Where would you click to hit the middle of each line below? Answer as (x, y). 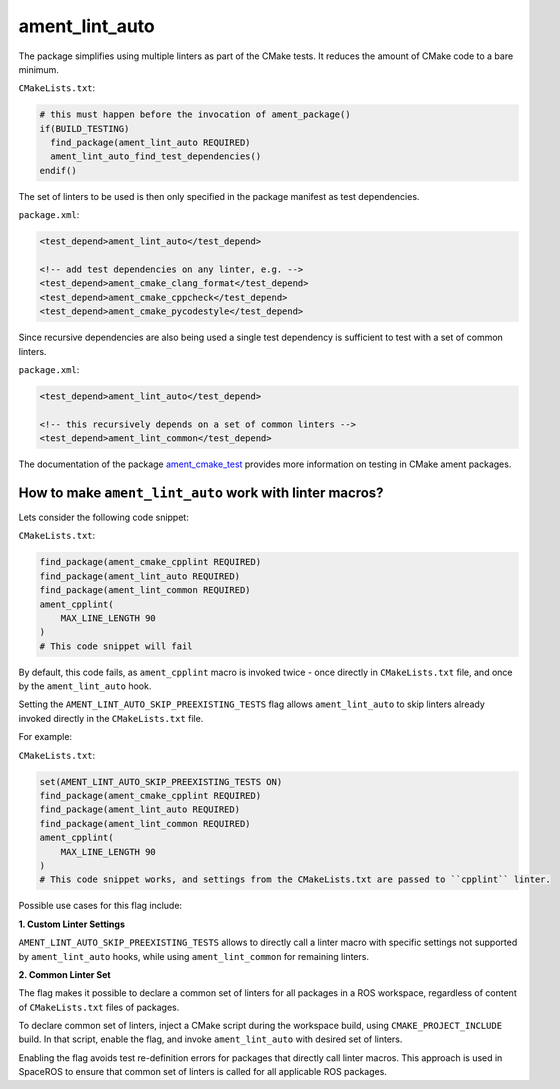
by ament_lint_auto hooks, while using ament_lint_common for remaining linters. (194, 956)
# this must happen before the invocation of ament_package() (195, 114)
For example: (45, 737)
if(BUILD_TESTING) (84, 128)
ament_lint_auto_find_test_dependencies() (156, 156)
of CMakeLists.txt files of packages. (99, 1007)
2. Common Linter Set (64, 974)
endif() (58, 170)
